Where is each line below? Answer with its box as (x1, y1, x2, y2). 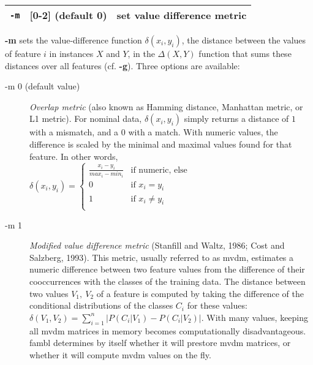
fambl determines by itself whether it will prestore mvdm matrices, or (29, 336, 291, 349)
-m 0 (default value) (5, 80, 80, 92)
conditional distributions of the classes (29, 299, 173, 312)
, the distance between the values (181, 34, 306, 46)
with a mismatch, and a (29, 126, 119, 138)
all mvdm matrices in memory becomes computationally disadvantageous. (29, 324, 306, 337)
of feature (5, 47, 41, 59)
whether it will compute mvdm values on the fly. (29, 348, 211, 361)
